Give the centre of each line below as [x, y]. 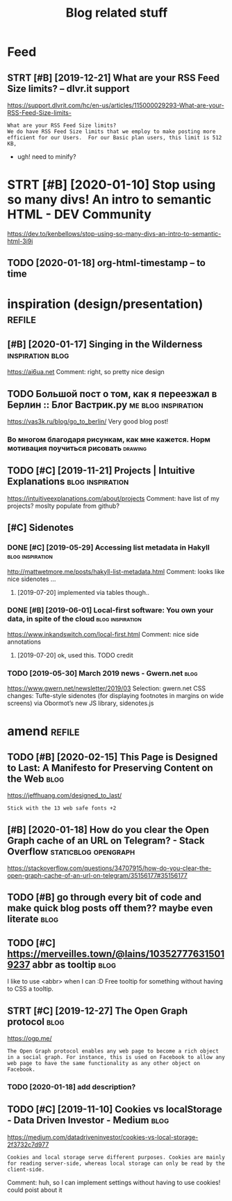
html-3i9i [20, 241]
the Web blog [36, 778]
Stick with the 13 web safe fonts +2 [62, 808]
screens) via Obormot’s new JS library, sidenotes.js [81, 703]
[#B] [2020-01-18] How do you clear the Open [108, 829]
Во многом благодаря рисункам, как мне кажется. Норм [109, 440]
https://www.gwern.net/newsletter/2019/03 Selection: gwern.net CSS [107, 688]
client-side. [26, 1169]
